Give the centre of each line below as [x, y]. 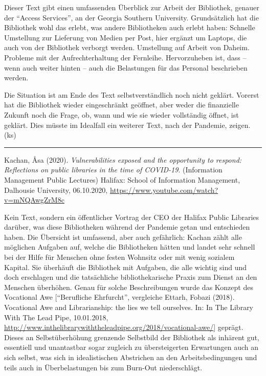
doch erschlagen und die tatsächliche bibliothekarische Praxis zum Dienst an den [131, 277]
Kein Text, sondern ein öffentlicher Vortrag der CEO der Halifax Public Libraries [132, 217]
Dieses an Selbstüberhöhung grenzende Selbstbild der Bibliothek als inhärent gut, [132, 337]
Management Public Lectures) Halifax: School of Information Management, [122, 179]
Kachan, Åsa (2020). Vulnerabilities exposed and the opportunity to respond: [123, 159]
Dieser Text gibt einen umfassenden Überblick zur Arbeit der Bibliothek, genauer [132, 7]
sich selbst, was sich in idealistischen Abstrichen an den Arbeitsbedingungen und [131, 357]
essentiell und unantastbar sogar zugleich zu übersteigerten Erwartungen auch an [131, 347]
